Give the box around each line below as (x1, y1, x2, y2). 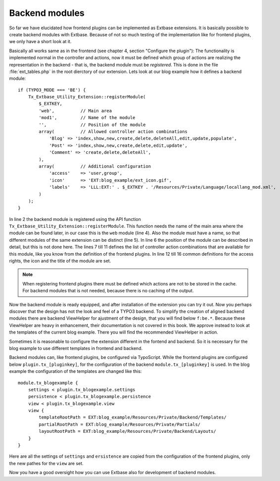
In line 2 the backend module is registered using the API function (9, 216, 141, 222)
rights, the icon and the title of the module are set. (9, 258, 111, 264)
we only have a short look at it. (9, 39, 72, 45)
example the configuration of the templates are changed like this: (9, 368, 142, 374)
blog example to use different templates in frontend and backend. (9, 345, 143, 351)
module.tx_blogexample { (18, 380, 78, 386)
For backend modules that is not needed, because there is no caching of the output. (22, 288, 194, 294)
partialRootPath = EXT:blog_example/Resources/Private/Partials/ (39, 421, 201, 427)
